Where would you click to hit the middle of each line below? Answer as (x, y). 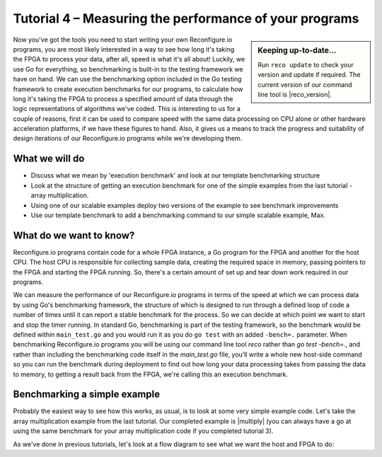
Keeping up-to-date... (297, 50)
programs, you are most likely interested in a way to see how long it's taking (124, 49)
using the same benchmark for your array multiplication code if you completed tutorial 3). (143, 431)
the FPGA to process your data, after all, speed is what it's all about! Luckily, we (129, 59)
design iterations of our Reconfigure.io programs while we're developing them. (128, 139)
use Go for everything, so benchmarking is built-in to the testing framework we (128, 69)
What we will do (49, 159)
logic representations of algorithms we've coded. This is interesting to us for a (127, 109)
